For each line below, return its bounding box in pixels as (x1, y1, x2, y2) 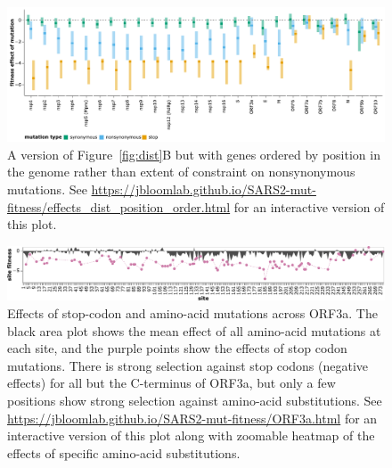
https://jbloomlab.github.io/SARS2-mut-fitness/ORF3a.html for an (7, 408, 378, 427)
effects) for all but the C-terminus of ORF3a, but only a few (7, 374, 336, 392)
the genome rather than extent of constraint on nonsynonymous (7, 162, 355, 181)
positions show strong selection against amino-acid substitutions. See (7, 390, 382, 409)
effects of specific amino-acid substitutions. (7, 443, 241, 462)
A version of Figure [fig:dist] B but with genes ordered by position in (7, 144, 380, 163)
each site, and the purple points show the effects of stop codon (7, 339, 347, 357)
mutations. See (7, 179, 87, 198)
